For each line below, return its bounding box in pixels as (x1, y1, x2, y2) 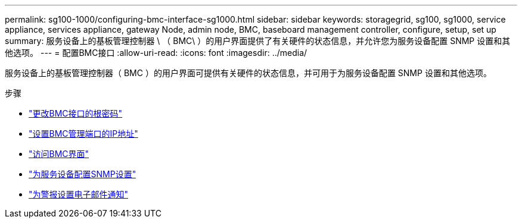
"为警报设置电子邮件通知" (29, 189, 129, 199)
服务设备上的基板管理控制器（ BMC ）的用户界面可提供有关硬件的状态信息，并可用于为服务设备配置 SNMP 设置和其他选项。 (5, 68, 492, 78)
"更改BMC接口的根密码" (29, 108, 123, 118)
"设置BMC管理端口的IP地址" (29, 128, 138, 139)
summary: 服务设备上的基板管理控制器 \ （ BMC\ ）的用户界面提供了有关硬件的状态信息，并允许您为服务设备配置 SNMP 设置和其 (5, 36, 511, 46)
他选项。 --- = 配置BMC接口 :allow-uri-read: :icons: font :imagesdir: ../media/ (5, 48, 307, 58)
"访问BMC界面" (29, 149, 89, 159)
